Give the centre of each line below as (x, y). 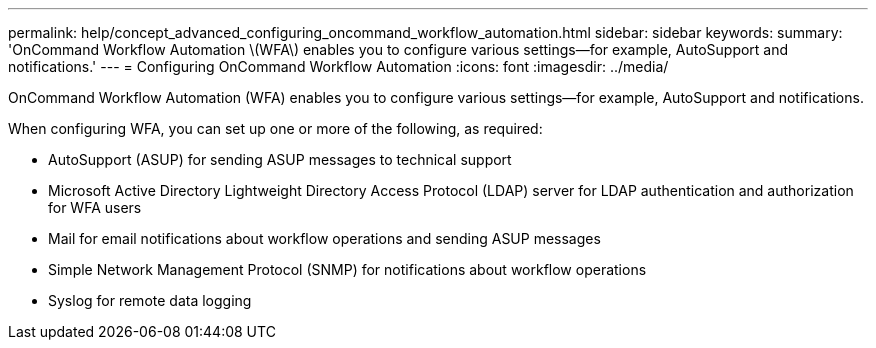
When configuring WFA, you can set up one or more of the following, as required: (275, 128)
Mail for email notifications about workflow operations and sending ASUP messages (324, 238)
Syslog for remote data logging (150, 300)
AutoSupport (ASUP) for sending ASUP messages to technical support (280, 159)
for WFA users (95, 207)
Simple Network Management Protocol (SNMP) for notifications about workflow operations (347, 269)
